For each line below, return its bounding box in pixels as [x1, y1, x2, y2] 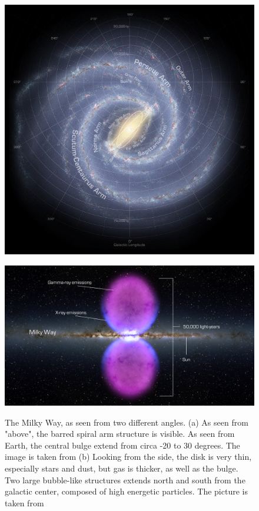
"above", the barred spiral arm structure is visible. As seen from [5, 427, 235, 440]
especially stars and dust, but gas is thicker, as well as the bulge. [5, 462, 238, 474]
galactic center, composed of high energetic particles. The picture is [5, 485, 248, 497]
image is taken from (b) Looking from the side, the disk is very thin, [5, 450, 252, 463]
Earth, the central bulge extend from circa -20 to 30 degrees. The [5, 439, 240, 451]
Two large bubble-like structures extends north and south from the [5, 473, 245, 486]
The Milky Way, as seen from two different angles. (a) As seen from [5, 416, 248, 428]
